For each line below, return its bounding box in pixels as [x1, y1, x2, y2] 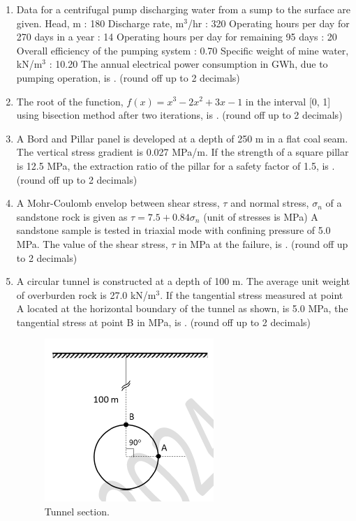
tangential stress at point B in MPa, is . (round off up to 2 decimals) [16, 314, 311, 329]
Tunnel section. [44, 504, 110, 519]
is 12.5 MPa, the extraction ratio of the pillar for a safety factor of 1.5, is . [16, 158, 335, 173]
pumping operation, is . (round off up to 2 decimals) [16, 70, 240, 85]
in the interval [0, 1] [245, 94, 331, 108]
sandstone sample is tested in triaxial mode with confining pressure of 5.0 [16, 223, 331, 237]
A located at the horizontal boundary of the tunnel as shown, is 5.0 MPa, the [16, 301, 348, 316]
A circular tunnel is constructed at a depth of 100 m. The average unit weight [16, 274, 350, 288]
